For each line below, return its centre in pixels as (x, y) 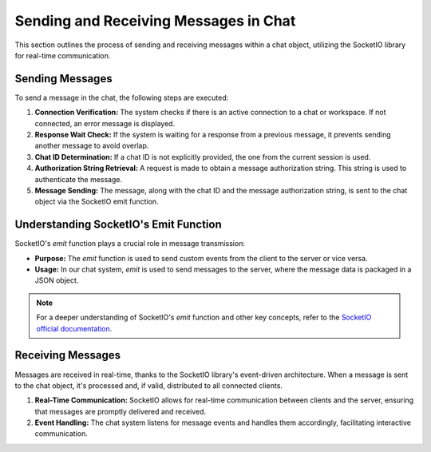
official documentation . (74, 328)
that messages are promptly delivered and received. (121, 411)
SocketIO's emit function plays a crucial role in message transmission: (130, 244)
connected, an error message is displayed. (105, 123)
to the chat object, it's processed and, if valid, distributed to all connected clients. (149, 385)
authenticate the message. (79, 179)
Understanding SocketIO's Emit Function (119, 225)
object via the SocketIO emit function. (97, 202)
